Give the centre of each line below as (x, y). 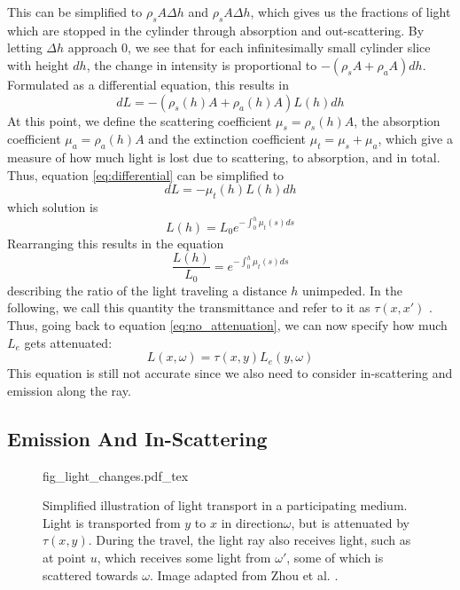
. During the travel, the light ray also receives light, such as (249, 540)
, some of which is (335, 558)
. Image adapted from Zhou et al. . (244, 574)
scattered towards (90, 574)
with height (38, 64)
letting (25, 47)
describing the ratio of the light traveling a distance (147, 290)
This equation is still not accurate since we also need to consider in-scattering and (230, 373)
